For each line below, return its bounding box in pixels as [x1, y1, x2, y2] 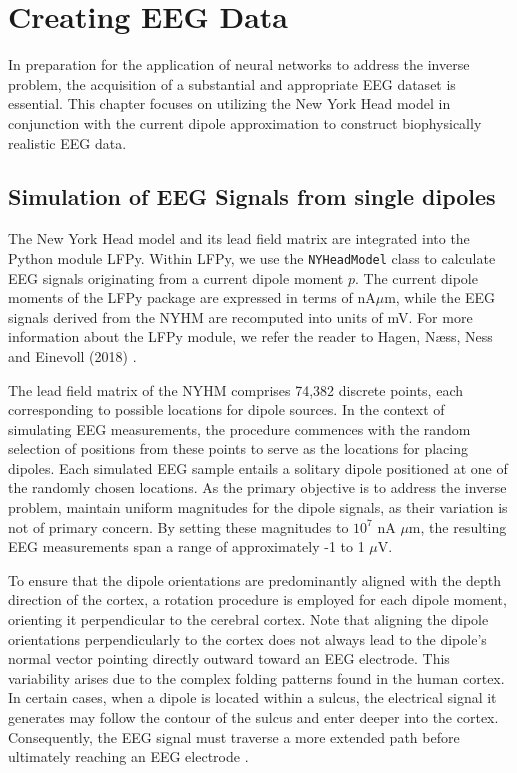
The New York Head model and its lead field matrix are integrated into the [8, 228, 470, 249]
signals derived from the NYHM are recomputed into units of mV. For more [8, 306, 473, 327]
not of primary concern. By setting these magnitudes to [8, 516, 349, 537]
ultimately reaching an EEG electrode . [8, 746, 249, 767]
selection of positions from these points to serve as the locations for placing [8, 438, 468, 459]
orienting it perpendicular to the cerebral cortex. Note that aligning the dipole [8, 609, 489, 630]
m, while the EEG [384, 287, 496, 308]
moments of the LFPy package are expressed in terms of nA [8, 287, 376, 308]
